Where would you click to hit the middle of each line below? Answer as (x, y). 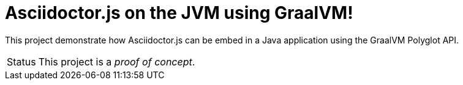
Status (21, 61)
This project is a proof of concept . (117, 61)
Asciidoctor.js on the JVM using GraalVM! (179, 13)
